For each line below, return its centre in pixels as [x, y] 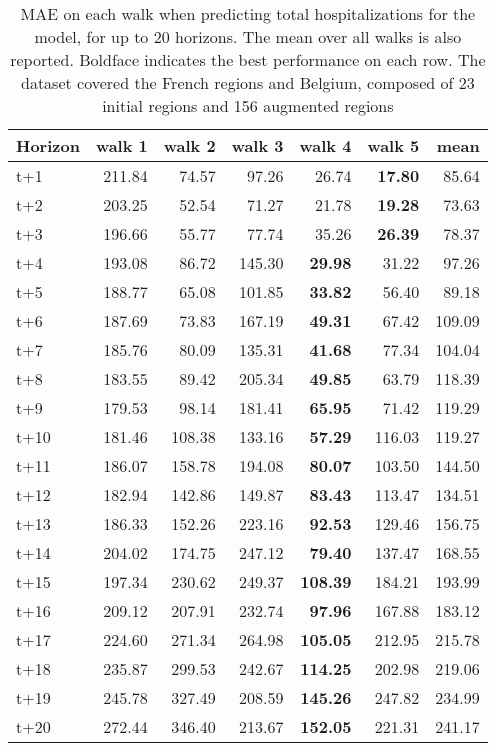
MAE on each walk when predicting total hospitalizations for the [248, 13]
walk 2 [189, 145]
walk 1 [121, 145]
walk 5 [393, 145]
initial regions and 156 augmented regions [248, 105]
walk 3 [257, 145]
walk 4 [325, 145]
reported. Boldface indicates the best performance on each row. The [248, 59]
